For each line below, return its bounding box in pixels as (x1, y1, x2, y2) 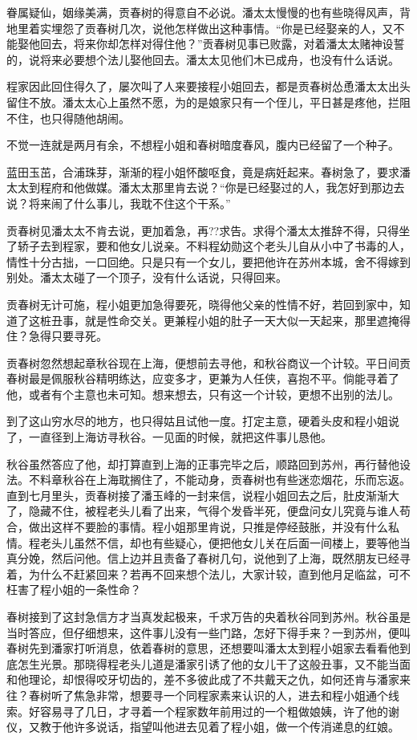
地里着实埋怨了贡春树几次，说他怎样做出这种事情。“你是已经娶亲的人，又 (6, 19, 394, 36)
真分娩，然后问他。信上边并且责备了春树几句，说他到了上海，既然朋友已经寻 (6, 550, 411, 567)
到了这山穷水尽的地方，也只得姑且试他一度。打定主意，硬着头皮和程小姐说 (6, 413, 399, 429)
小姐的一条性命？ (51, 581, 141, 598)
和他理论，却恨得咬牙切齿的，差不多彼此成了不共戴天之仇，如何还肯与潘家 (6, 671, 399, 688)
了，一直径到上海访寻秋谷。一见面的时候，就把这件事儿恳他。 (6, 429, 332, 445)
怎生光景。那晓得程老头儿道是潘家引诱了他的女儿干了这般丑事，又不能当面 (17, 655, 411, 672)
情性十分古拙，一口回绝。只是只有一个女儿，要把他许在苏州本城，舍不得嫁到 (6, 253, 411, 270)
